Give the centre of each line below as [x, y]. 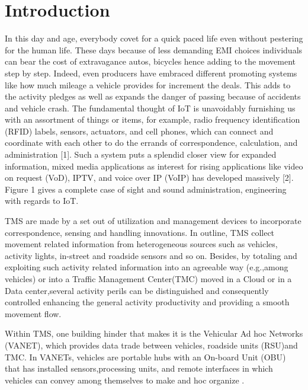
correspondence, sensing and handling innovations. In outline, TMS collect [140, 232]
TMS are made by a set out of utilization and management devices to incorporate [153, 221]
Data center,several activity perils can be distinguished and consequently [137, 290]
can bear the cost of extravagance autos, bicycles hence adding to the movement [150, 61]
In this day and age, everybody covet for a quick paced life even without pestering [154, 38]
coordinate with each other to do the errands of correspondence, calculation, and [151, 143]
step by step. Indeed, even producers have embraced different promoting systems [151, 73]
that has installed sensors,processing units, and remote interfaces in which [139, 368]
